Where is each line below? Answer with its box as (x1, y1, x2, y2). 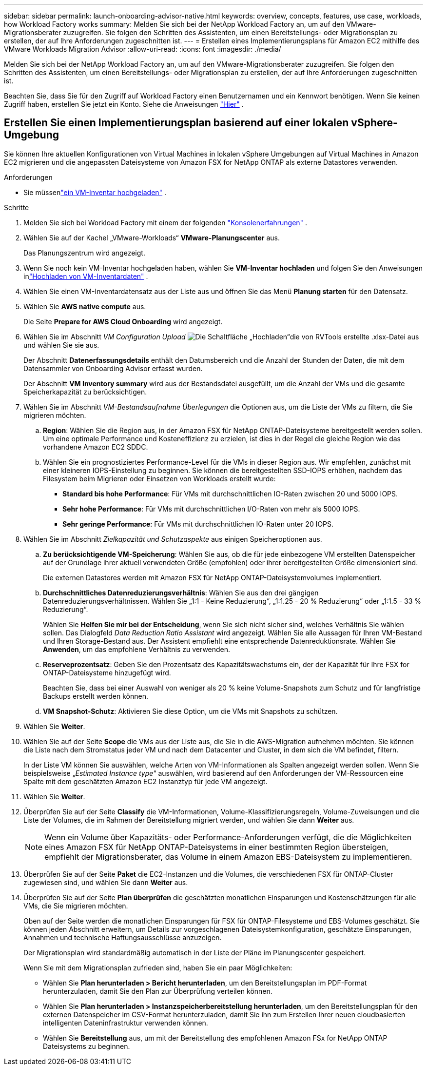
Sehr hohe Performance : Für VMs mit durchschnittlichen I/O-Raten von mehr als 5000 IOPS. (62, 504, 360, 513)
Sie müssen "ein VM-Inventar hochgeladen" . (23, 188, 167, 197)
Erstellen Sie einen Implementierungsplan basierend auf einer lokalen (4, 117, 349, 129)
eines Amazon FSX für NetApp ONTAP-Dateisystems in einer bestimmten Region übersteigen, (44, 842, 388, 852)
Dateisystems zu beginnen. (43, 1042, 130, 1050)
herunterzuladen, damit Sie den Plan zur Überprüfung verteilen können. (43, 986, 272, 995)
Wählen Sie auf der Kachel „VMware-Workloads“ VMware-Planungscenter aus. (23, 233, 280, 242)
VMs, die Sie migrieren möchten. (23, 901, 128, 910)
